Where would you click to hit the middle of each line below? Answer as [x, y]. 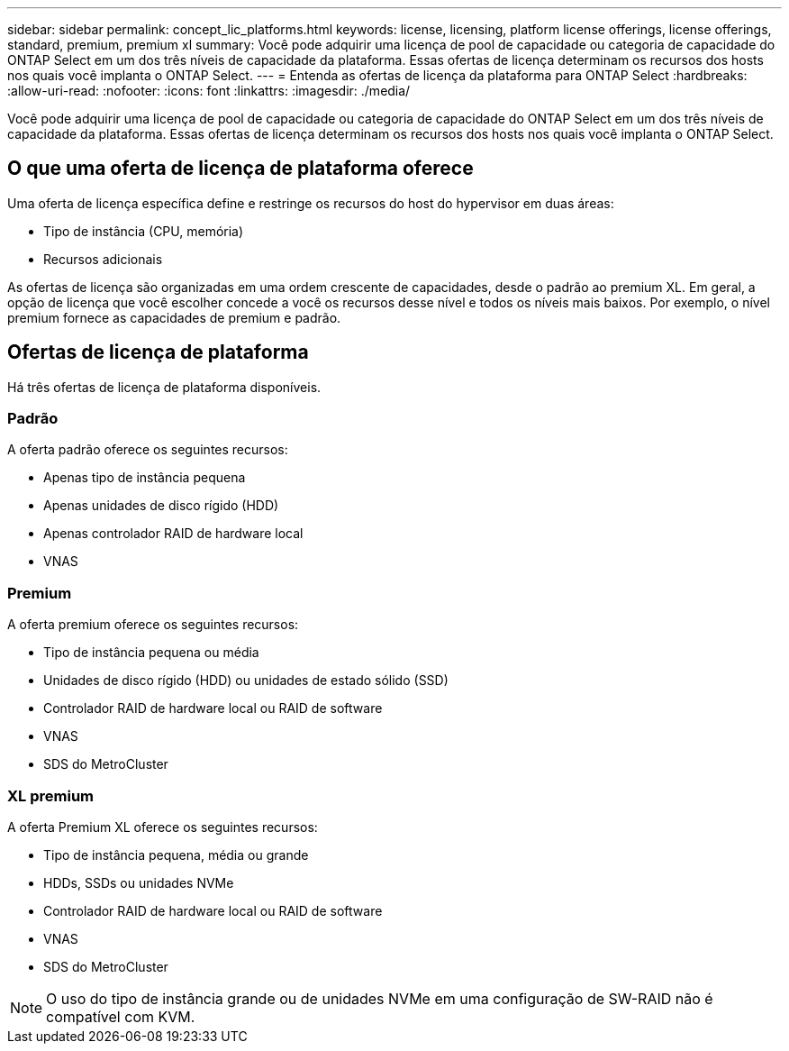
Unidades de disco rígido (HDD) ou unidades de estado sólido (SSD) [246, 681]
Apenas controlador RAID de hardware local [173, 534]
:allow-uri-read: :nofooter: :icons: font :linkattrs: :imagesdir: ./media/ [209, 91]
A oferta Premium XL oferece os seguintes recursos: [163, 827]
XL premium [50, 795]
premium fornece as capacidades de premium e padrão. [174, 317]
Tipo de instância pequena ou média [151, 653]
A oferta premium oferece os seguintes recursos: [153, 625]
